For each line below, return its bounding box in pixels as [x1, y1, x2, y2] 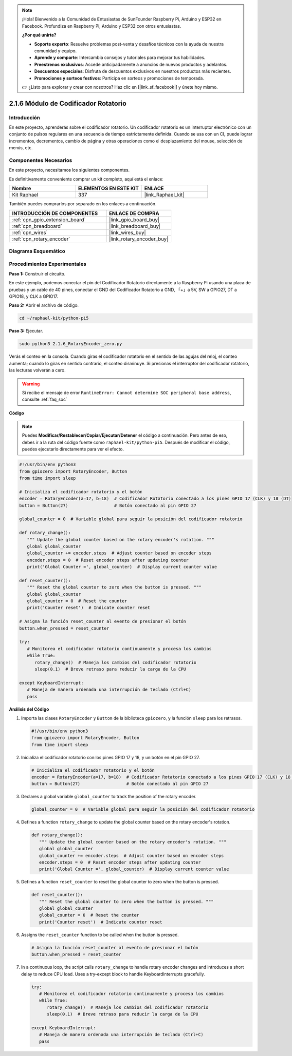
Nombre [12, 185, 32, 192]
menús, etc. [9, 145, 33, 151]
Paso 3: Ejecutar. [9, 328, 43, 334]
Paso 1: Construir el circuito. [9, 271, 66, 276]
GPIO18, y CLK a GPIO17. [9, 293, 58, 299]
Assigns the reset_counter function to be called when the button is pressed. [21, 932, 179, 938]
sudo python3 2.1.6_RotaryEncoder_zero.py [19, 341, 122, 347]
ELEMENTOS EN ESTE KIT [78, 185, 139, 192]
